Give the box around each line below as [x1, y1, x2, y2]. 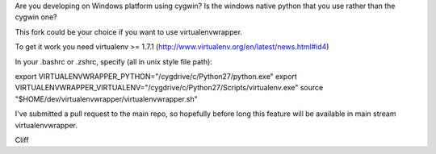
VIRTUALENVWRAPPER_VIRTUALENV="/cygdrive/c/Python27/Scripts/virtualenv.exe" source [15, 83, 324, 93]
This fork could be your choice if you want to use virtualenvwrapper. [15, 27, 242, 36]
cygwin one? [15, 12, 57, 22]
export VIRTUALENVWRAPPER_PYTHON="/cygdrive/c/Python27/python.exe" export [15, 71, 298, 81]
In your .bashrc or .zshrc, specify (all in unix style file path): [15, 56, 213, 66]
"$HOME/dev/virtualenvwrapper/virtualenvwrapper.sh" [15, 94, 198, 104]
